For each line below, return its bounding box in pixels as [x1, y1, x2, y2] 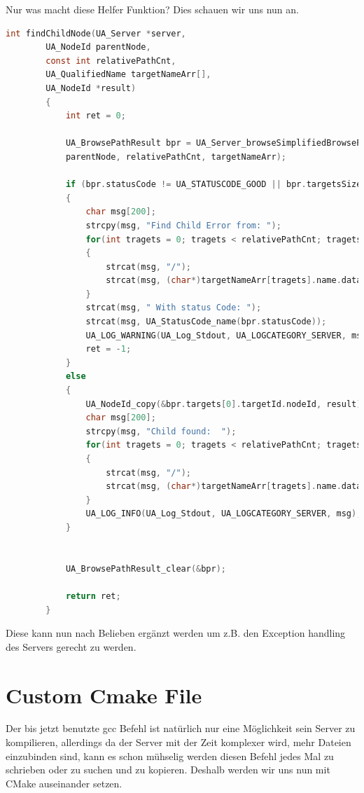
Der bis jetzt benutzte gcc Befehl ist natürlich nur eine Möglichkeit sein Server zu [6, 721, 356, 736]
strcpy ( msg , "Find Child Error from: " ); [85, 220, 281, 230]
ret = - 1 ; [85, 344, 132, 354]
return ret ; [65, 591, 121, 601]
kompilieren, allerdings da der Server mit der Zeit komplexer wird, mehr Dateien [6, 735, 351, 750]
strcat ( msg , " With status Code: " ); [85, 303, 262, 313]
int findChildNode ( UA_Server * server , [6, 28, 186, 39]
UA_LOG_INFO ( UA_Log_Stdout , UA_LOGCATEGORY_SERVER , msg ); [85, 509, 362, 519]
